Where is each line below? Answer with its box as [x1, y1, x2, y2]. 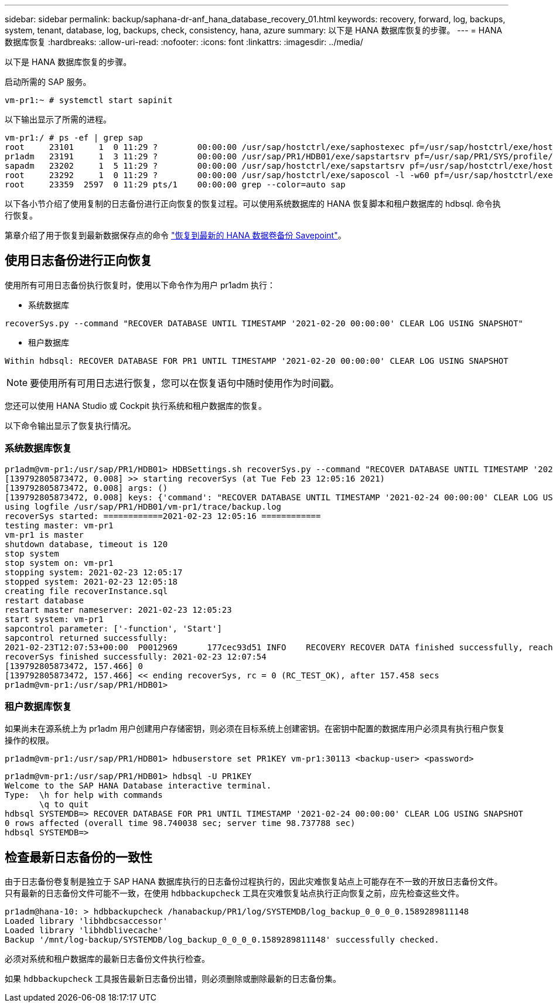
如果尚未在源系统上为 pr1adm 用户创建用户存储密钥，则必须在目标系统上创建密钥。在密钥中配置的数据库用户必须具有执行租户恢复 [5, 723, 506, 734]
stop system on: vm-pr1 [5, 558, 114, 568]
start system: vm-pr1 [5, 614, 104, 624]
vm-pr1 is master [5, 530, 84, 540]
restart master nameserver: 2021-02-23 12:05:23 [5, 605, 232, 615]
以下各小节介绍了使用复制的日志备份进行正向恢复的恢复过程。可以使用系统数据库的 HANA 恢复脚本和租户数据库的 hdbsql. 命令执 [5, 199, 501, 209]
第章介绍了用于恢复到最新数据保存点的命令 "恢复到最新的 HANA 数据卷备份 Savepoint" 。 [5, 230, 346, 240]
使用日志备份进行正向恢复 [5, 253, 152, 268]
